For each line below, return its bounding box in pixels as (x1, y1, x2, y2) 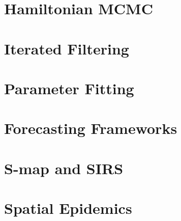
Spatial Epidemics (4, 198, 132, 218)
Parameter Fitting (4, 77, 134, 98)
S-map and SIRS (4, 157, 124, 178)
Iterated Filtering (4, 38, 129, 59)
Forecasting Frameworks (4, 118, 177, 139)
